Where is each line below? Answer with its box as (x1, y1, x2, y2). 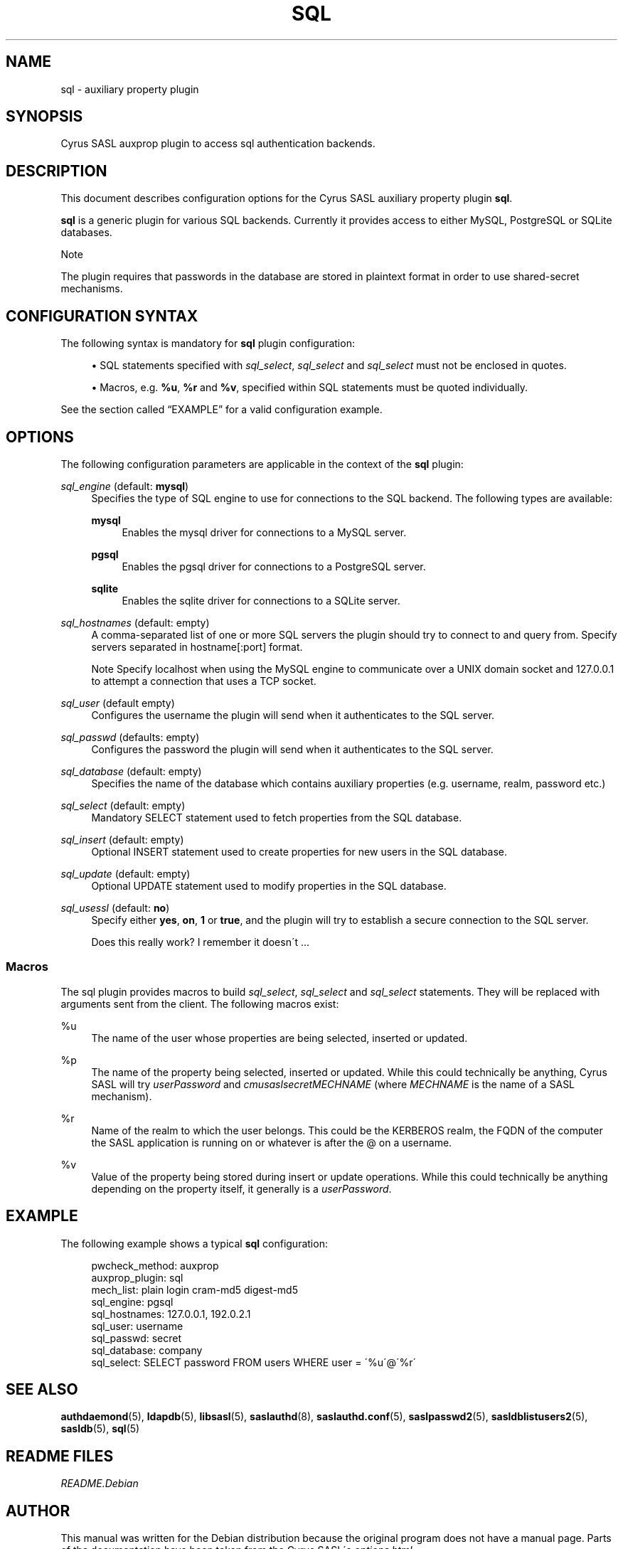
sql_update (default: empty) (60, 867, 191, 880)
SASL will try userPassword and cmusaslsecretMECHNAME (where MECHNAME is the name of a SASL (91, 1077, 575, 1090)
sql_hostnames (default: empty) (60, 616, 210, 629)
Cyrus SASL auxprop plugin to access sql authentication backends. (60, 137, 376, 150)
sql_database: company (91, 1343, 203, 1356)
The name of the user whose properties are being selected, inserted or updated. (91, 1031, 468, 1044)
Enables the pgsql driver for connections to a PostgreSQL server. (122, 560, 426, 573)
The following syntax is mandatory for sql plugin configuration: (60, 337, 355, 350)
